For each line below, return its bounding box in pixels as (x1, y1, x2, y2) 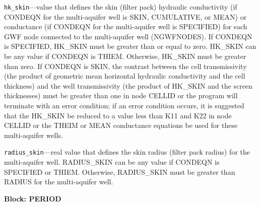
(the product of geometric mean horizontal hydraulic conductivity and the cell (4, 71, 245, 81)
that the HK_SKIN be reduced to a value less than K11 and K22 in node (4, 110, 232, 120)
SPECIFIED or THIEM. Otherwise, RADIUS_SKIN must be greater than (4, 166, 235, 177)
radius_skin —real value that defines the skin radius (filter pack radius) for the (4, 147, 250, 157)
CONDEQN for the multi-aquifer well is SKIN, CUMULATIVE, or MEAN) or (4, 11, 247, 22)
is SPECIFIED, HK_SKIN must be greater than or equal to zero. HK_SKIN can (4, 41, 256, 51)
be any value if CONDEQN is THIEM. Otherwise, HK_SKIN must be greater (4, 51, 246, 61)
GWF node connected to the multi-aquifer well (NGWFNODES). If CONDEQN (4, 31, 252, 41)
